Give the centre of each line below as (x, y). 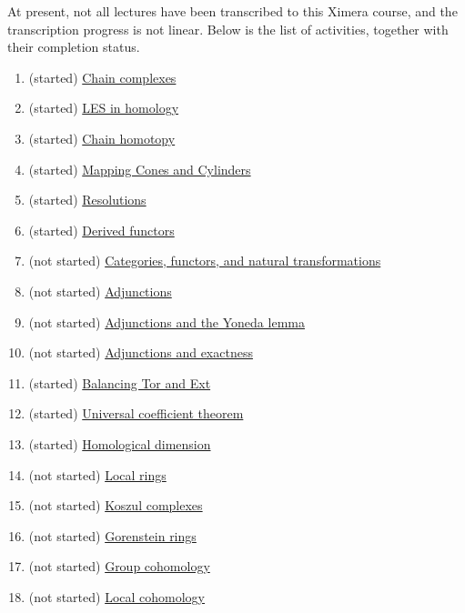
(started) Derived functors (101, 230)
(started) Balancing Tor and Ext (120, 382)
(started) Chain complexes (102, 77)
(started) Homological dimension (120, 443)
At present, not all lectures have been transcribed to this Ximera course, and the (232, 11)
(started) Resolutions (87, 200)
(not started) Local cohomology (116, 596)
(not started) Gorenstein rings (112, 535)
